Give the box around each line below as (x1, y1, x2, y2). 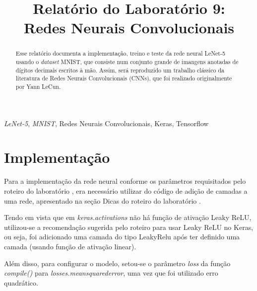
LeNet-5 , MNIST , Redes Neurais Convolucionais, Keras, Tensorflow (4, 118, 209, 128)
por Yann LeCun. (15, 82, 61, 90)
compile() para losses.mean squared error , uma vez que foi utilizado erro (4, 268, 218, 278)
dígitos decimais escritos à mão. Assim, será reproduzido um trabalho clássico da (15, 66, 224, 74)
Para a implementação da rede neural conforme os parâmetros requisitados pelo (4, 176, 246, 186)
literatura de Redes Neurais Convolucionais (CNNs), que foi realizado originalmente (15, 74, 232, 82)
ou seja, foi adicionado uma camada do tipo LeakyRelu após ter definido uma (4, 231, 240, 242)
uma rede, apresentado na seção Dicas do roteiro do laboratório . (4, 195, 201, 206)
